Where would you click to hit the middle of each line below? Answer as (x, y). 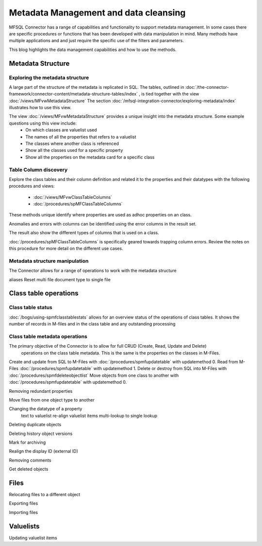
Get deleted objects (29, 469)
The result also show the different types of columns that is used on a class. (84, 233)
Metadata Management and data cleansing (97, 13)
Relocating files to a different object (45, 495)
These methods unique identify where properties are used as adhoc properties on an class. (100, 215)
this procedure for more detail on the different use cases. (66, 249)
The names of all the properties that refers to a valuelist (81, 137)
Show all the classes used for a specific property (74, 150)
